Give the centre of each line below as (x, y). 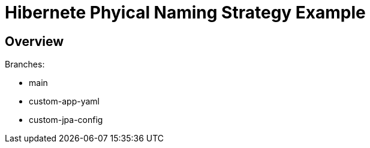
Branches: (25, 64)
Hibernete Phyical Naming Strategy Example (185, 13)
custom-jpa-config (66, 120)
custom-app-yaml (64, 101)
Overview (34, 41)
